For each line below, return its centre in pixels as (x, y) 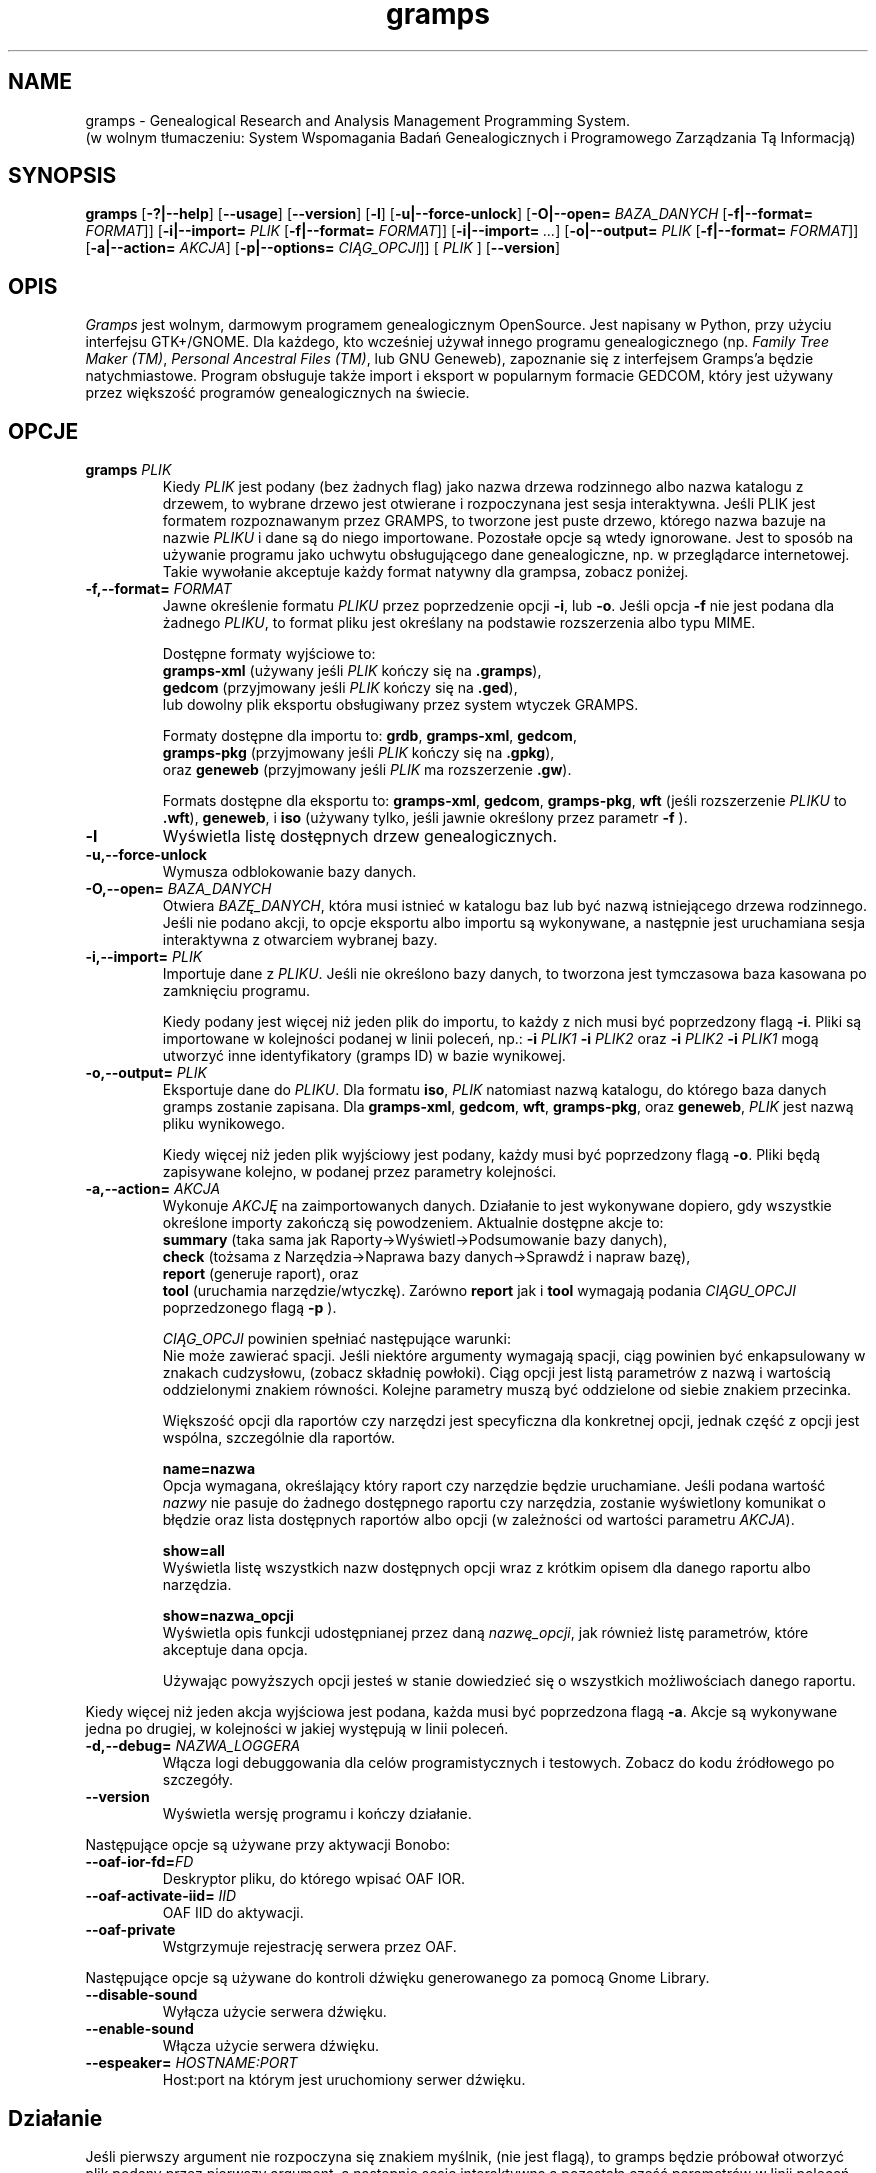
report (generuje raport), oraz (260, 1274)
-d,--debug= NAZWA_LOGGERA (193, 1746)
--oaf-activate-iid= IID (161, 1896)
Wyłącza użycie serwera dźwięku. (274, 2012)
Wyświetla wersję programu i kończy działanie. (317, 1814)
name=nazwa (209, 1469)
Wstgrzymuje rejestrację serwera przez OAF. (309, 1947)
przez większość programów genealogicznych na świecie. (277, 393)
